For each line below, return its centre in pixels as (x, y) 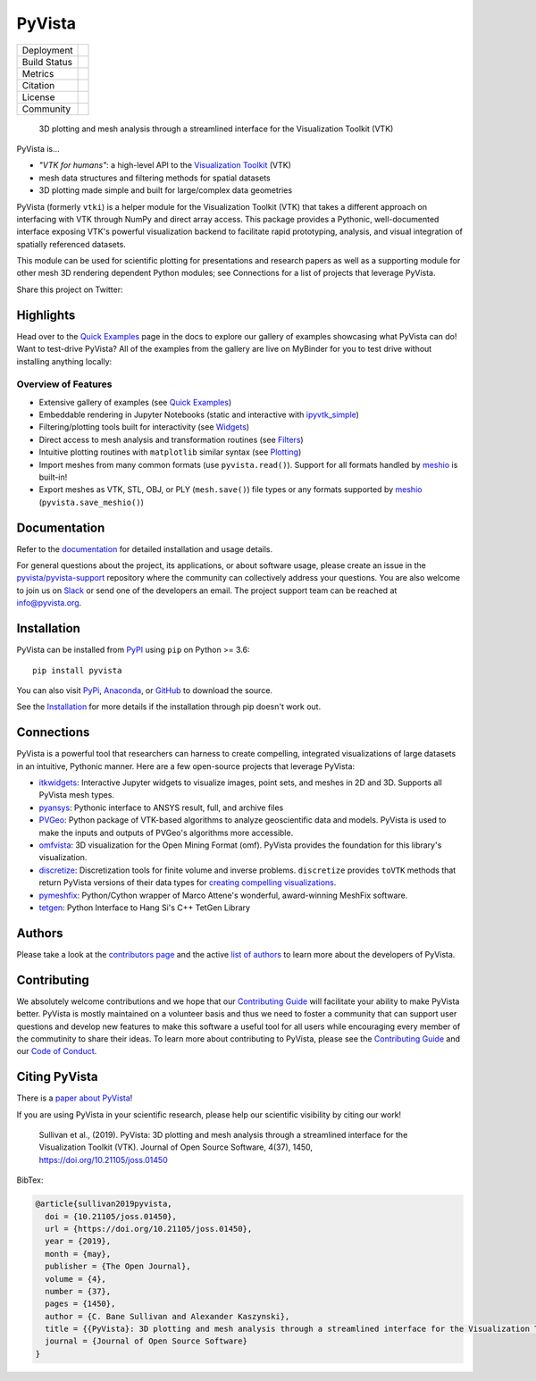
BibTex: (30, 1180)
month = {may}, (78, 1254)
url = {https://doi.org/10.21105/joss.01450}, (149, 1229)
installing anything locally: (64, 361)
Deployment (47, 50)
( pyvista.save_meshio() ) (92, 502)
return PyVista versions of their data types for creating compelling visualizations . (188, 883)
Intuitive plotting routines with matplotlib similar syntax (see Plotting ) (170, 452)
